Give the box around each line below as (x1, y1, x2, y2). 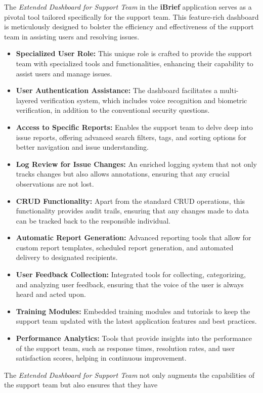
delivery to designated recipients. (16, 252, 118, 263)
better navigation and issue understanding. (16, 142, 149, 152)
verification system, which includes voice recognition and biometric (40, 95, 247, 105)
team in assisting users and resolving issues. (4, 31, 140, 41)
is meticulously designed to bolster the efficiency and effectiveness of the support (4, 21, 254, 32)
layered (16, 95, 38, 105)
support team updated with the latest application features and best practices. (16, 316, 257, 326)
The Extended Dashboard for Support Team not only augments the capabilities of (4, 369, 254, 380)
